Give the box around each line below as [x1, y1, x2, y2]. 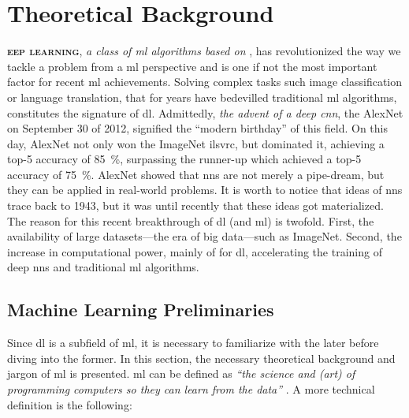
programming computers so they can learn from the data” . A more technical [7, 381, 375, 397]
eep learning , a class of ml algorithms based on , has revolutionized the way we [7, 43, 401, 59]
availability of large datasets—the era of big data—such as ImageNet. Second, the [7, 228, 402, 244]
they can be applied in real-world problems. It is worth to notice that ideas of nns [7, 181, 403, 198]
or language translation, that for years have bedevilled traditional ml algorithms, [7, 88, 397, 105]
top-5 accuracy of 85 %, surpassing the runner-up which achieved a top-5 [7, 151, 362, 167]
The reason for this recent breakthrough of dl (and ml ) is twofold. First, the [7, 212, 374, 229]
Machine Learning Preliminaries [7, 297, 274, 322]
